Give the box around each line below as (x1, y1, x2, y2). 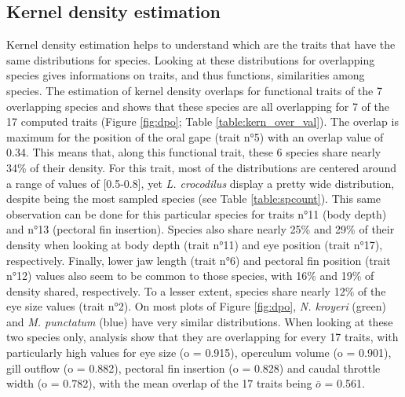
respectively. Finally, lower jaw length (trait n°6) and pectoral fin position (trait (6, 252, 391, 268)
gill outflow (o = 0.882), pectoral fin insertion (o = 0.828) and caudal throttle (6, 359, 381, 376)
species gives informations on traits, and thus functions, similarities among (6, 67, 365, 83)
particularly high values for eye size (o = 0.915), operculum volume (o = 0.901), (6, 344, 392, 361)
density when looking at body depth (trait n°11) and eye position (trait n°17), (6, 236, 383, 252)
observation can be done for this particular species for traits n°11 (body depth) (6, 205, 387, 222)
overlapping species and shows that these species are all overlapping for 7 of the (6, 97, 389, 114)
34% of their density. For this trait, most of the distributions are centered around (6, 159, 397, 175)
